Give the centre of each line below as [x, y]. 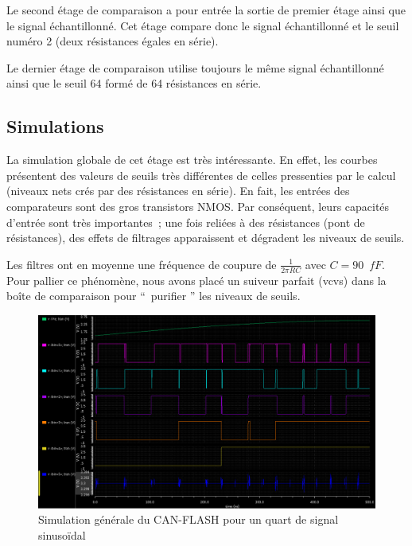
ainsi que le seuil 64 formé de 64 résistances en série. [134, 83]
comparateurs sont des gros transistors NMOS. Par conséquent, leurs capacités [198, 206]
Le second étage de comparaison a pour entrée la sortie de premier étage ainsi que [206, 10]
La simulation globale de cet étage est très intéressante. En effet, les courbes [192, 160]
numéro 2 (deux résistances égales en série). [113, 41]
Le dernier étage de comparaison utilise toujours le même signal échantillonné [195, 67]
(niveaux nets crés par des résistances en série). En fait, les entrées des [178, 191]
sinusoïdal [62, 534]
